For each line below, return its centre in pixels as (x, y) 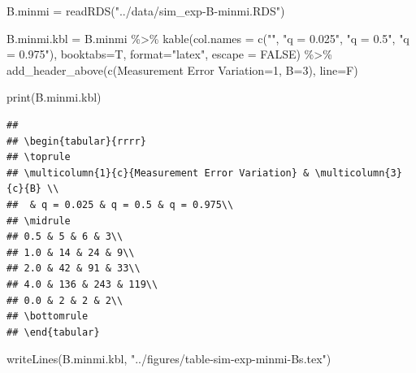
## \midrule (39, 221)
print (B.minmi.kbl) (54, 97)
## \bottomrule (48, 317)
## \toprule (39, 157)
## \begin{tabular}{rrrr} (76, 141)
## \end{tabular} (53, 332)
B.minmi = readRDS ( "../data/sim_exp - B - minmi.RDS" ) (146, 11)
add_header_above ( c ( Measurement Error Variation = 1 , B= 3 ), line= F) (182, 69)
